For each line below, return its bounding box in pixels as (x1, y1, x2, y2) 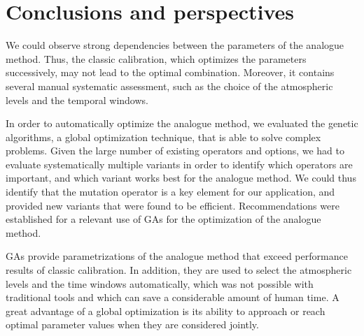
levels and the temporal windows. (6, 92, 148, 107)
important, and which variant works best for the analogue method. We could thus (6, 170, 356, 185)
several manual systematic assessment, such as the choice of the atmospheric (6, 78, 333, 93)
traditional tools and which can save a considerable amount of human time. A (6, 290, 339, 305)
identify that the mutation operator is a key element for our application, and (6, 184, 335, 199)
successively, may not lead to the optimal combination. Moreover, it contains (6, 65, 335, 80)
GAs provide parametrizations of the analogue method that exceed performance (6, 249, 348, 263)
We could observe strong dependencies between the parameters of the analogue (6, 38, 344, 52)
